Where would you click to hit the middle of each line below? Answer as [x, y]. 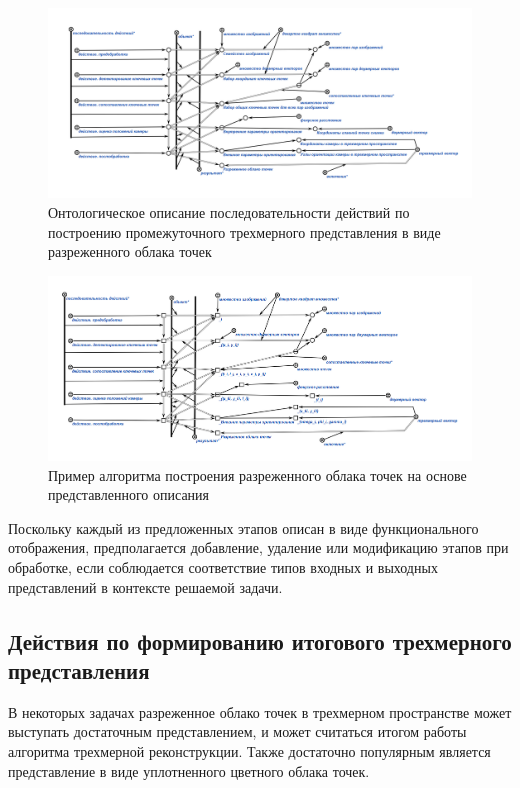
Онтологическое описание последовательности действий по [229, 212]
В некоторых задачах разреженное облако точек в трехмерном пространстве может [260, 711]
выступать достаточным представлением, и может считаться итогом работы [237, 731]
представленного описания [129, 494]
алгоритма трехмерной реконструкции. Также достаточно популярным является [249, 751]
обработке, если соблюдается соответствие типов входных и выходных [223, 567]
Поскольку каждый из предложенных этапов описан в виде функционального [243, 527]
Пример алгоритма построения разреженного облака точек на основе [257, 474]
